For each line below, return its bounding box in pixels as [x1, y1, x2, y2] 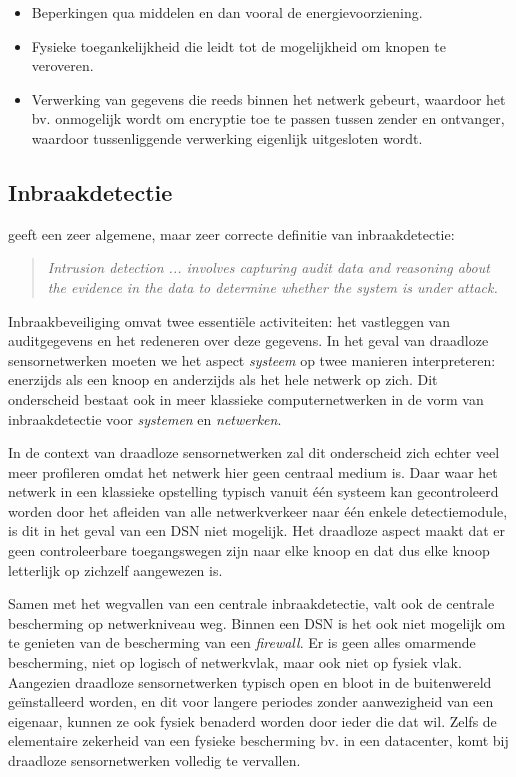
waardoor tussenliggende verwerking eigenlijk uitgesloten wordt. [31, 127, 423, 148]
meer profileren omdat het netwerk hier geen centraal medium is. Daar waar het [8, 461, 498, 482]
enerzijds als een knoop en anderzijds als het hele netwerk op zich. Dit [8, 369, 438, 390]
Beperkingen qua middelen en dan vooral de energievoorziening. [31, 2, 423, 22]
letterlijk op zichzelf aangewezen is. [8, 559, 223, 580]
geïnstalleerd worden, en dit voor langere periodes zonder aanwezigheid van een [8, 691, 494, 712]
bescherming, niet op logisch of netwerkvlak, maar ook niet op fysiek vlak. [8, 652, 462, 673]
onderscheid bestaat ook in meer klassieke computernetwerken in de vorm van [8, 388, 484, 409]
